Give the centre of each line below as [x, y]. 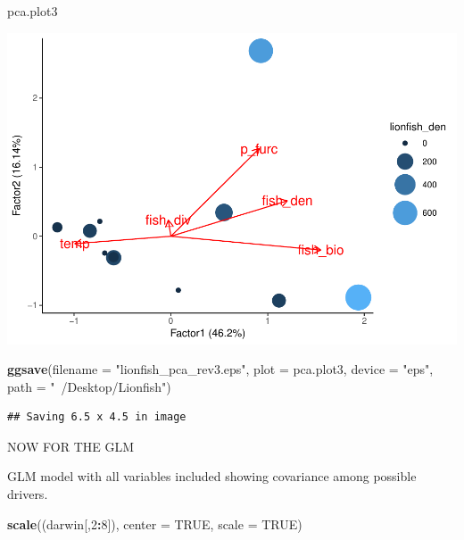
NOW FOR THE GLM [71, 446]
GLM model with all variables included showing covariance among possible [212, 476]
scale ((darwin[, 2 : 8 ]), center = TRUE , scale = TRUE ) [155, 523]
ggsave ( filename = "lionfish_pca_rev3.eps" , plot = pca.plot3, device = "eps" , [220, 369]
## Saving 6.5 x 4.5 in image [97, 417]
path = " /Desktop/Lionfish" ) [89, 386]
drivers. [28, 494]
